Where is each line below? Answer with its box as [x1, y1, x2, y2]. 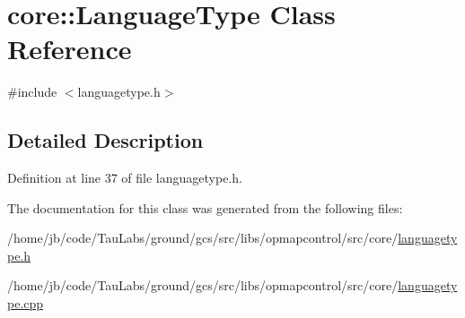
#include [7, 82, 57, 101]
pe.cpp [7, 294, 44, 313]
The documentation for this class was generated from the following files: [7, 198, 403, 217]
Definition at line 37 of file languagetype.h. [7, 168, 242, 187]
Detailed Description [7, 126, 204, 154]
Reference [7, 30, 132, 67]
